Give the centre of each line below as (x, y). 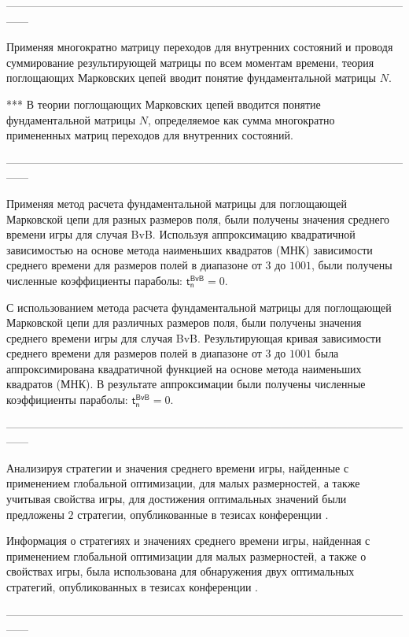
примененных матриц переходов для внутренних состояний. (150, 135)
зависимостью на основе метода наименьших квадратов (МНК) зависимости (190, 249)
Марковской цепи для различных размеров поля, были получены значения (184, 322)
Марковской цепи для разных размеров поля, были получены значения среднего (198, 219)
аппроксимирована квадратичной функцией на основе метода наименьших (184, 368)
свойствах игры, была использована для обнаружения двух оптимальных (181, 571)
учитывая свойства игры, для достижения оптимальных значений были (177, 499)
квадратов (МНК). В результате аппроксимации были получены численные (186, 384)
